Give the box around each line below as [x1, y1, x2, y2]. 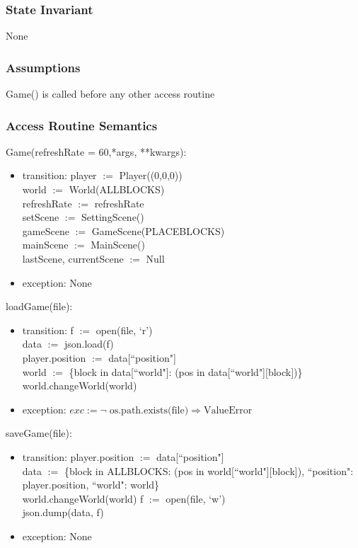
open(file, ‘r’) [96, 322, 153, 337]
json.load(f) [64, 336, 114, 351]
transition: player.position [22, 449, 134, 464]
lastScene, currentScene [22, 251, 124, 266]
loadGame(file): [6, 299, 73, 314]
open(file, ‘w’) [166, 491, 226, 506]
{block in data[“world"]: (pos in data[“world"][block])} [69, 364, 303, 379]
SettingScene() [81, 210, 144, 224]
